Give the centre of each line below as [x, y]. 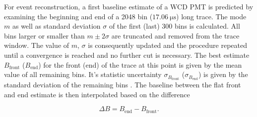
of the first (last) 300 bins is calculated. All [174, 26]
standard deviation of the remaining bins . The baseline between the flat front [123, 85]
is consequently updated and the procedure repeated [167, 45]
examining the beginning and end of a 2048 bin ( [78, 16]
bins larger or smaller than [44, 35]
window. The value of [37, 45]
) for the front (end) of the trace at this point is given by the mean [140, 64]
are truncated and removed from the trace [175, 35]
